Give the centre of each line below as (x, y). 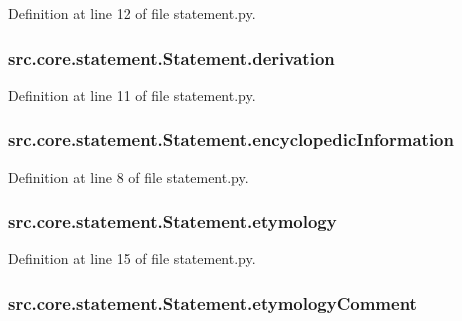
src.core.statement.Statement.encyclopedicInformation (231, 139)
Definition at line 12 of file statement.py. (132, 13)
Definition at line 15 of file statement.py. (132, 258)
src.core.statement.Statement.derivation (171, 57)
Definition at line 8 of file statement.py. (128, 176)
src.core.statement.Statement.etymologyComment (212, 302)
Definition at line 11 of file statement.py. (132, 94)
